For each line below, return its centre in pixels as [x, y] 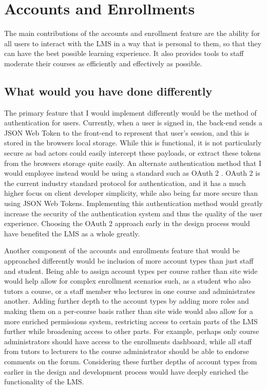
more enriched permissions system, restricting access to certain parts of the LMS [131, 321]
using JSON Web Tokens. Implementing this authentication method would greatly [133, 203]
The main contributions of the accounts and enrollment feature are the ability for [132, 33]
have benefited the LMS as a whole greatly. [72, 233]
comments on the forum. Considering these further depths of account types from [131, 361]
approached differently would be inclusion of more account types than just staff [129, 261]
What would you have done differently [108, 91]
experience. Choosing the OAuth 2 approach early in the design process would [127, 223]
